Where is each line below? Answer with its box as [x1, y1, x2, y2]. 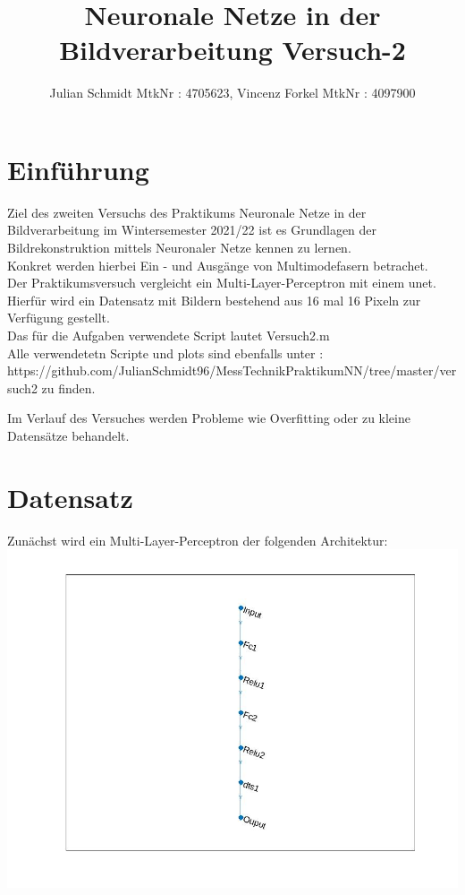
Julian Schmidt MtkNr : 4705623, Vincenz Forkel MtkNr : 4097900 [49, 83, 416, 102]
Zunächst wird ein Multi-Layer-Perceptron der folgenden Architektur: [7, 530, 388, 549]
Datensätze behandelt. [7, 426, 130, 444]
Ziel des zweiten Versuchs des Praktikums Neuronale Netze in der [7, 202, 367, 221]
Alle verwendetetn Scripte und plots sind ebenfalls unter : [7, 343, 324, 362]
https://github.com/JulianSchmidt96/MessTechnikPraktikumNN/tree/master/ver [7, 361, 457, 380]
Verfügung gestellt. [7, 308, 110, 327]
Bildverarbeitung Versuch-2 [59, 31, 406, 68]
